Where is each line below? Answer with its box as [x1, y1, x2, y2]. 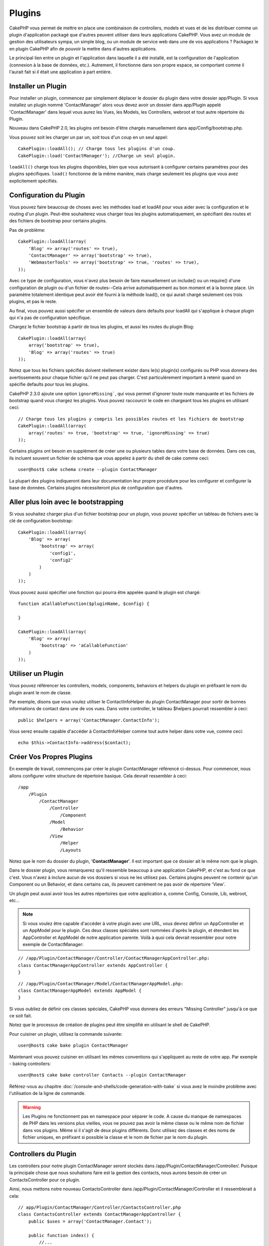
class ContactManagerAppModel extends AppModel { [18, 987, 142, 993]
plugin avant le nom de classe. [9, 689, 72, 695]
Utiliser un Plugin [9, 669, 64, 678]
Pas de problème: [9, 227, 46, 233]
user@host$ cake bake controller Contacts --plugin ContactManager [18, 1072, 186, 1078]
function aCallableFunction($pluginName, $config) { [18, 601, 149, 607]
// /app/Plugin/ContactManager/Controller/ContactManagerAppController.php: [18, 955, 210, 961]
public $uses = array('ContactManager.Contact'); [28, 1219, 152, 1224]
